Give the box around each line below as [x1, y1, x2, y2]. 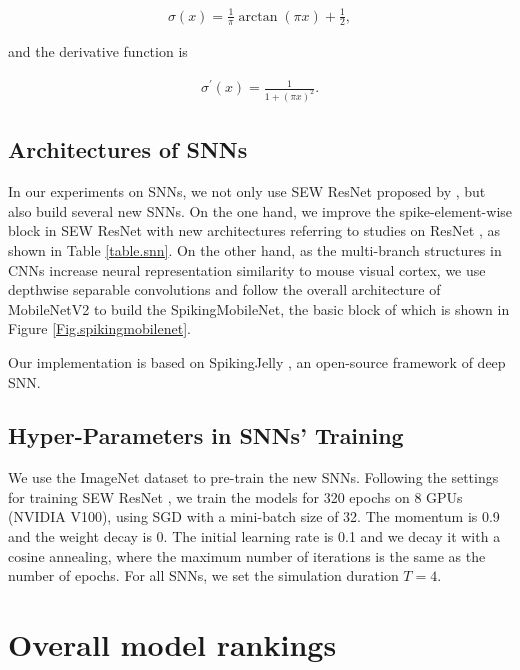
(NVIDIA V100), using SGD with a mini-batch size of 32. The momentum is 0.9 [8, 506, 500, 527]
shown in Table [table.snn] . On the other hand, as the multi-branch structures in [8, 239, 502, 260]
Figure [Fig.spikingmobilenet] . [8, 318, 191, 339]
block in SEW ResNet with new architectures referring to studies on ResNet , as [8, 220, 500, 241]
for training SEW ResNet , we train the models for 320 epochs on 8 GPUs [8, 486, 463, 507]
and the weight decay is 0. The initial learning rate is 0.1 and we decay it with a [8, 526, 501, 547]
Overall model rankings [8, 624, 337, 665]
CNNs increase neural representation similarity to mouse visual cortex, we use [8, 259, 486, 280]
